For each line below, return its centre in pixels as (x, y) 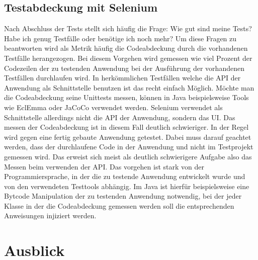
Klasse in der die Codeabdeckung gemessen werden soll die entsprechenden (119, 205)
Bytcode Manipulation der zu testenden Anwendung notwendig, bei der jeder (123, 196)
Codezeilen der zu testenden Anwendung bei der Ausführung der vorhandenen (124, 68)
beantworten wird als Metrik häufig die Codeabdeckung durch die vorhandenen (126, 48)
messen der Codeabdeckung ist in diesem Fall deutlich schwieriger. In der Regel (126, 127)
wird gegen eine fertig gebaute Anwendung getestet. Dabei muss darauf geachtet (128, 137)
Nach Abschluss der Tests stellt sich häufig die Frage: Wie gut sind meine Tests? (128, 28)
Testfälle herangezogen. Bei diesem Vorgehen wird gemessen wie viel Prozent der (128, 58)
